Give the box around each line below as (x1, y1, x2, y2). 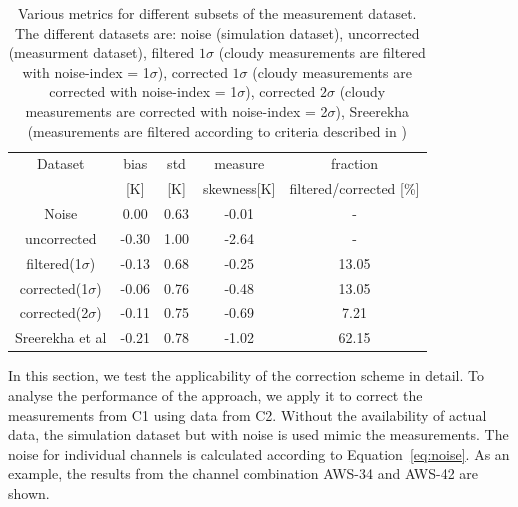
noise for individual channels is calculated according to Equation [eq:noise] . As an (8, 443, 510, 464)
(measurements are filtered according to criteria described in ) (27, 120, 407, 141)
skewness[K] (202, 178, 276, 199)
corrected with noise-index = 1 (49, 81, 238, 102)
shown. (8, 482, 50, 503)
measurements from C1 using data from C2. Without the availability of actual (8, 404, 487, 425)
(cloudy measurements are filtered (218, 42, 426, 63)
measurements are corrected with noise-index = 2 (25, 100, 328, 121)
